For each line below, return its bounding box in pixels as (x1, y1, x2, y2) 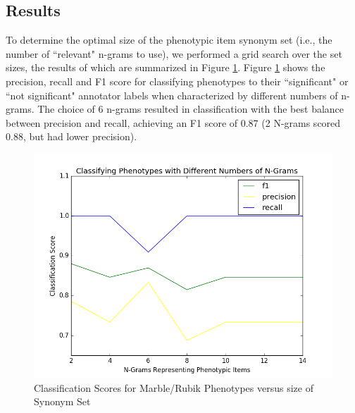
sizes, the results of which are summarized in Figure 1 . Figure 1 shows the (6, 60, 325, 75)
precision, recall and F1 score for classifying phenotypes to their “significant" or (6, 73, 349, 88)
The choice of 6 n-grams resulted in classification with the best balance (37, 101, 344, 116)
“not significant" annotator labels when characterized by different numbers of (6, 87, 338, 102)
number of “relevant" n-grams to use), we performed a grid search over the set (6, 46, 342, 61)
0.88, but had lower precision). (6, 129, 137, 144)
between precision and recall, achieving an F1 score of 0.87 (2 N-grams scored (6, 115, 341, 130)
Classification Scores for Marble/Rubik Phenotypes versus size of (34, 380, 313, 395)
